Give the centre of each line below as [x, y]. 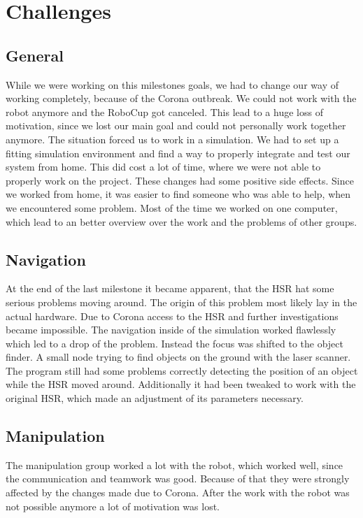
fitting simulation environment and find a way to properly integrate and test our [178, 153]
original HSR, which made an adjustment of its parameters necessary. [155, 398]
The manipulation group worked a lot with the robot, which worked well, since [175, 465]
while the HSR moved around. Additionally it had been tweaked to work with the [181, 384]
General [35, 55]
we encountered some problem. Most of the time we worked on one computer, [172, 207]
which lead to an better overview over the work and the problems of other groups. [181, 221]
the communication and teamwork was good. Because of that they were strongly [178, 479]
